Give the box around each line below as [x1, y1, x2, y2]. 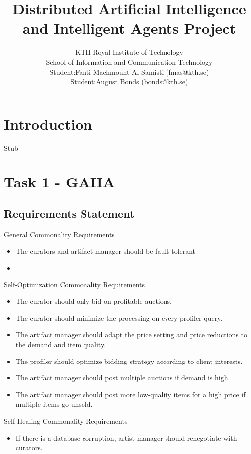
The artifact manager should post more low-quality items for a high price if [15, 389, 246, 399]
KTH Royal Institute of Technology [75, 47, 183, 57]
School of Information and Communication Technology [46, 56, 213, 67]
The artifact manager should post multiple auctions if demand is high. [15, 372, 230, 383]
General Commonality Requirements [4, 229, 115, 239]
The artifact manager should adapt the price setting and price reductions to [15, 329, 247, 340]
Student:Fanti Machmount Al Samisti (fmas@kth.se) [49, 66, 209, 77]
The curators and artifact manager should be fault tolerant [15, 246, 196, 256]
